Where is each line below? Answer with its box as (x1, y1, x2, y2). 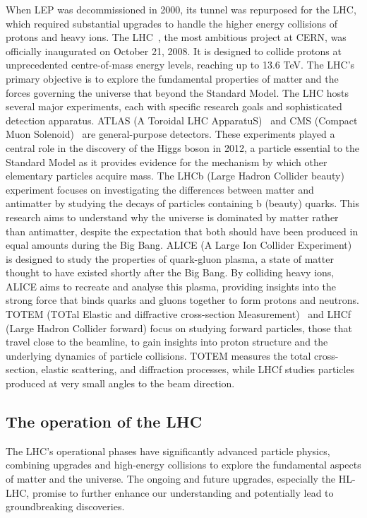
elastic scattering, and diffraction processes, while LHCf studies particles (41, 362, 355, 377)
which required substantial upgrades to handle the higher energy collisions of (6, 16, 338, 30)
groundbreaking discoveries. (6, 499, 125, 514)
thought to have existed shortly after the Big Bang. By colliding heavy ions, (6, 265, 335, 280)
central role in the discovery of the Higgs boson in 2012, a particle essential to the (6, 140, 360, 155)
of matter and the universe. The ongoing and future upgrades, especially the (6, 471, 336, 486)
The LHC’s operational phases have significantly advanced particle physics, (6, 443, 330, 458)
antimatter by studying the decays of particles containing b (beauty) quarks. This (6, 196, 360, 211)
